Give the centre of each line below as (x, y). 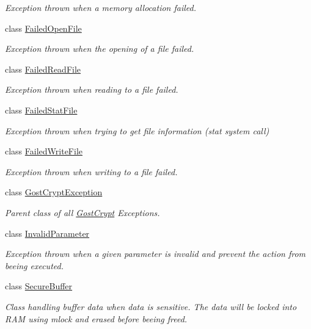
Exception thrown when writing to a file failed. (91, 171)
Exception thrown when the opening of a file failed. (100, 49)
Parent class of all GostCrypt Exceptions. (82, 212)
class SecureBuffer (39, 286)
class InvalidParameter (47, 233)
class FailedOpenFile (43, 28)
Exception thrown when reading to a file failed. (92, 89)
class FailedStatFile (41, 110)
